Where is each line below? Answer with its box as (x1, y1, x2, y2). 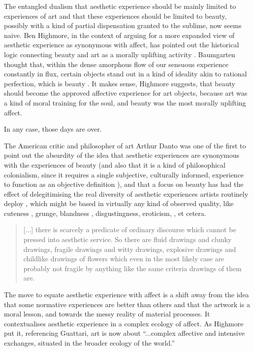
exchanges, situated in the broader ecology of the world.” (4, 338, 175, 348)
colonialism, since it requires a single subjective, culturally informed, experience (4, 169, 244, 179)
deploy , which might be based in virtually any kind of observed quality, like (4, 198, 234, 209)
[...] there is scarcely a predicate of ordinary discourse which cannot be (23, 224, 236, 235)
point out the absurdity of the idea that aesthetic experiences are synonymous (4, 150, 240, 160)
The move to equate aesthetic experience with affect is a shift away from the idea (4, 289, 249, 300)
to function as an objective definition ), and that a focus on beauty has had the (4, 179, 244, 189)
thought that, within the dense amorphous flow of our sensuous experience (4, 59, 228, 69)
